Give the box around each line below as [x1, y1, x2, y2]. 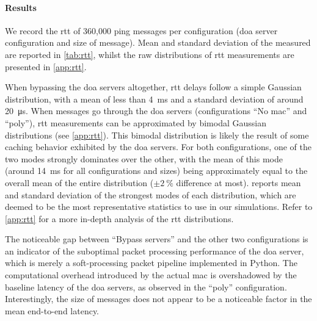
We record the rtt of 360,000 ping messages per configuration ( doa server [5, 24, 278, 37]
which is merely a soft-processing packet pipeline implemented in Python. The [5, 256, 297, 269]
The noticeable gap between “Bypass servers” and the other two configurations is [5, 233, 308, 245]
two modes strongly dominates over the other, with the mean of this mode [5, 152, 283, 165]
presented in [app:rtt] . [5, 60, 87, 73]
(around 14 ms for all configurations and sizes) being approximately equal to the [5, 164, 308, 177]
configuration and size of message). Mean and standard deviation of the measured [5, 36, 311, 49]
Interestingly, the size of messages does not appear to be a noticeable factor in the [5, 292, 312, 305]
